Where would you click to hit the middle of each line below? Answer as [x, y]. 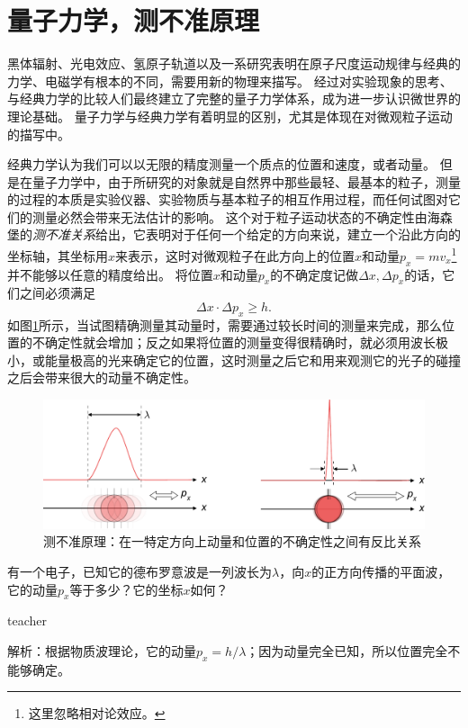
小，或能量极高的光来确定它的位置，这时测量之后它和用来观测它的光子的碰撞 [234, 360]
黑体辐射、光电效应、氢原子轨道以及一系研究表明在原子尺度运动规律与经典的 [234, 63]
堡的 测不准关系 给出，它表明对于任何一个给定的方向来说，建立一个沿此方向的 [234, 234]
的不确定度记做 [315, 274]
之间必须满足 [57, 293]
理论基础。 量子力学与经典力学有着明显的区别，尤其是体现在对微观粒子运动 [230, 116]
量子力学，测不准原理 [134, 20]
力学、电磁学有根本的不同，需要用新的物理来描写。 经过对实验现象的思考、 [230, 81]
